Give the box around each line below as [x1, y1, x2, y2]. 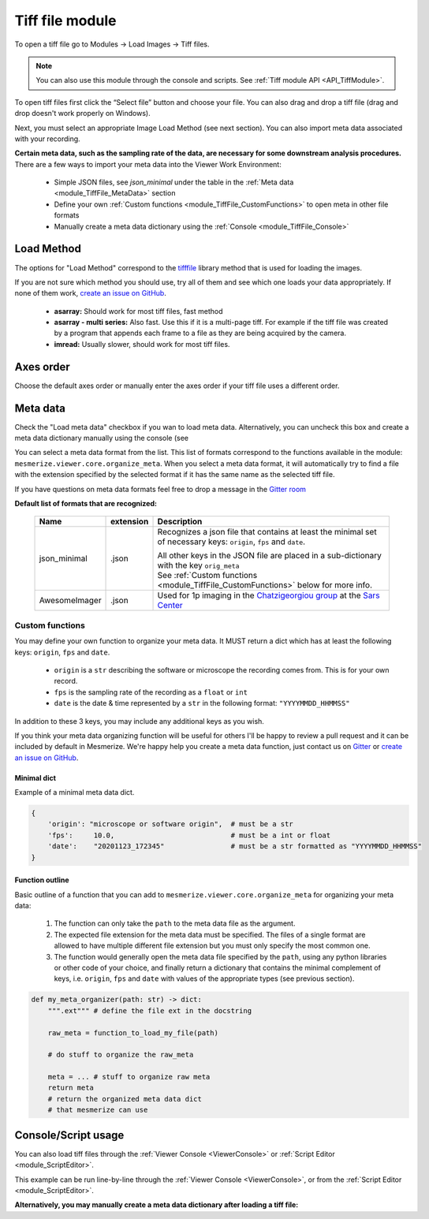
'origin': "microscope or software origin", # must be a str [47, 820, 293, 829]
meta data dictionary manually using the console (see [14, 434, 189, 443]
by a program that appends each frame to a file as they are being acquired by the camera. [54, 328, 347, 338]
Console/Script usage [14, 1128, 125, 1142]
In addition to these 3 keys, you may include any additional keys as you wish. [14, 716, 264, 725]
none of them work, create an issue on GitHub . [14, 289, 167, 298]
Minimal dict [14, 773, 57, 782]
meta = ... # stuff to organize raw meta [47, 1072, 211, 1082]
